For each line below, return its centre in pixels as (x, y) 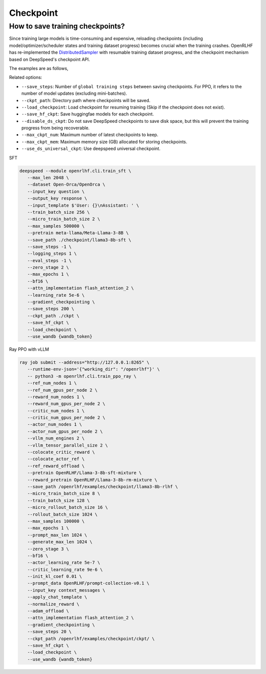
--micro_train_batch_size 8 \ (64, 494)
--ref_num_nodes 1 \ (52, 383)
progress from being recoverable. (55, 128)
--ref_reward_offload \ (56, 466)
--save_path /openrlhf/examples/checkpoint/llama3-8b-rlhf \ (103, 487)
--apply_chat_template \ (57, 597)
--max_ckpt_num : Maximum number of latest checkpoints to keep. (90, 135)
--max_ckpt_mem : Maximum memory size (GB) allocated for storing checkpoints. (104, 142)
